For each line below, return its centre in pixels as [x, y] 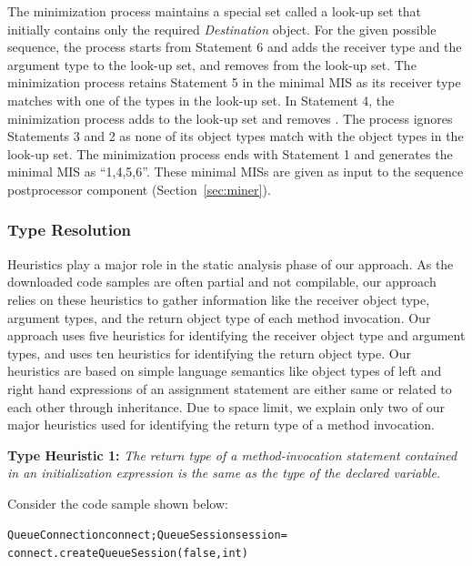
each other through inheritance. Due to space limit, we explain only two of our [226, 406]
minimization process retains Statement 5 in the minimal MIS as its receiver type [234, 82]
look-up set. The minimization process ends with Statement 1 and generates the [230, 153]
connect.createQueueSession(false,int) [128, 554]
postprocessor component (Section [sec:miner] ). [139, 189]
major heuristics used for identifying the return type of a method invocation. [221, 424]
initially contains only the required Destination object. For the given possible [222, 29]
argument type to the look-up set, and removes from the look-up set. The [212, 64]
